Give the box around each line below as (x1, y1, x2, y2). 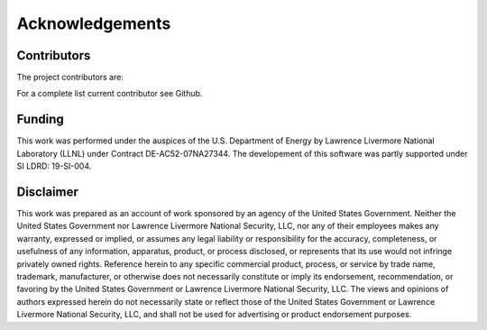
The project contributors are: (16, 72, 124, 83)
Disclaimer (16, 184, 78, 199)
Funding (16, 112, 65, 127)
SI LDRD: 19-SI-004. (16, 160, 92, 171)
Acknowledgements (16, 14, 171, 33)
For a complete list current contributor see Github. (16, 88, 203, 99)
